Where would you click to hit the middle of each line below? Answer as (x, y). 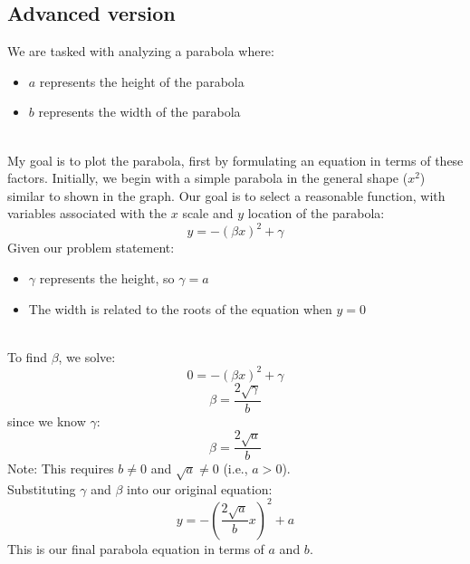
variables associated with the (87, 213)
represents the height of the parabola (142, 81)
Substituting (42, 488)
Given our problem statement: (91, 248)
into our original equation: (200, 488)
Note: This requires (61, 468)
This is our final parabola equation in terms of (136, 548)
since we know (47, 421)
